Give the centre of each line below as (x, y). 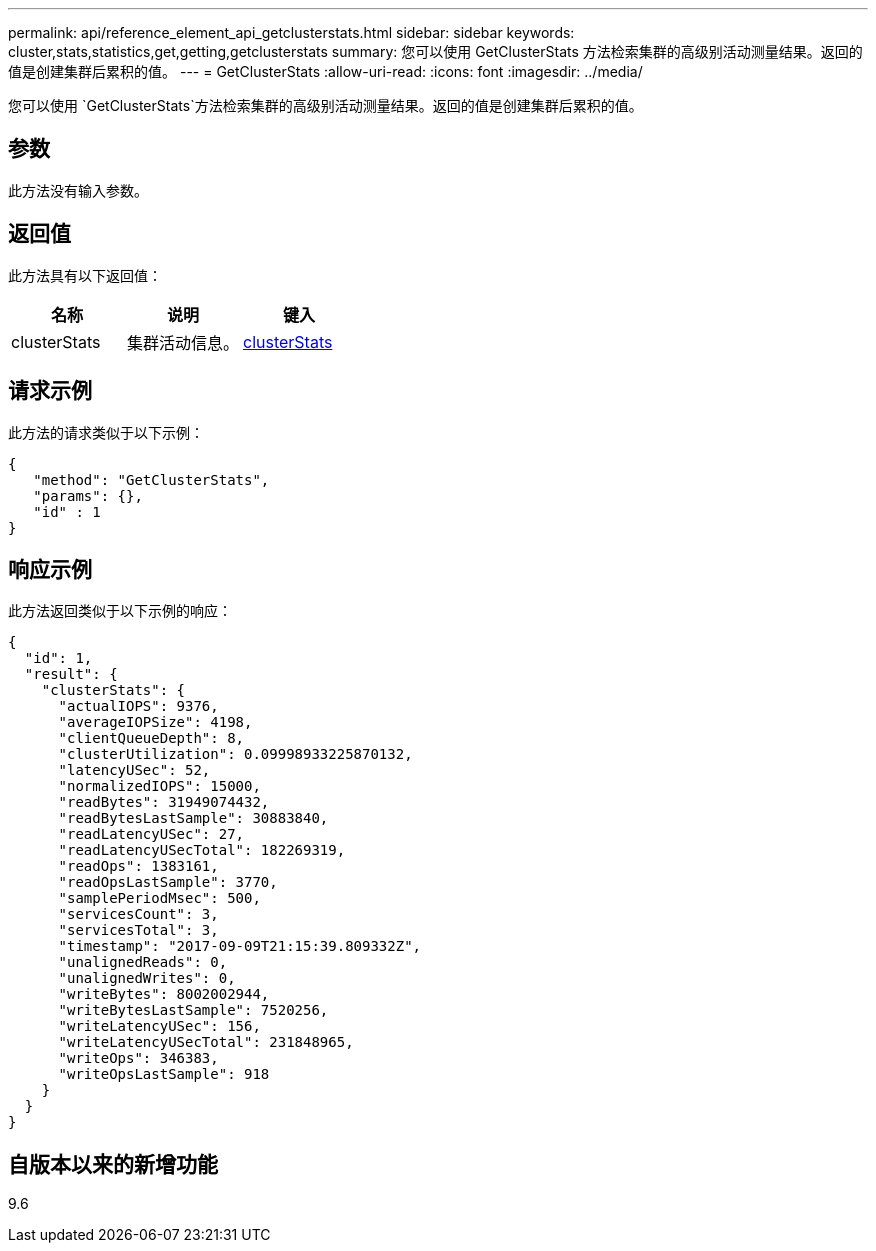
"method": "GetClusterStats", (151, 479)
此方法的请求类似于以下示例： (106, 432)
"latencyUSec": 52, (134, 770)
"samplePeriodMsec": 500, (159, 898)
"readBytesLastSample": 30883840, (193, 818)
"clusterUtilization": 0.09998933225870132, (235, 754)
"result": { (71, 674)
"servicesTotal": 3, (138, 930)
